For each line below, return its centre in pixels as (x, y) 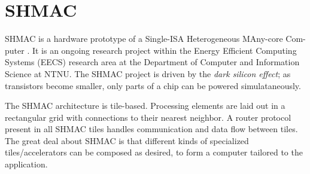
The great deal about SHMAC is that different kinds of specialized (127, 140)
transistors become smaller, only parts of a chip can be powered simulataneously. (153, 85)
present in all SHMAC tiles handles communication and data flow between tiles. (151, 129)
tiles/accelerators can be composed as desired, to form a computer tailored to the (154, 152)
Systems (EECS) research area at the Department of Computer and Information (152, 62)
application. (26, 164)
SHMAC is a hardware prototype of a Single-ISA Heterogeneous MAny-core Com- (155, 39)
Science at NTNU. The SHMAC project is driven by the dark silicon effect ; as (148, 73)
